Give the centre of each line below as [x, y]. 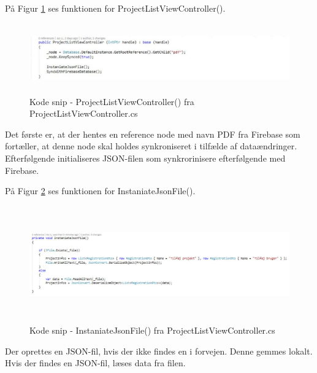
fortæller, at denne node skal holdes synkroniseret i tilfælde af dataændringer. [151, 146]
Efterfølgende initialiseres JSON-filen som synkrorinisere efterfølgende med [145, 158]
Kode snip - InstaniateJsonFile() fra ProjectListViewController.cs [152, 330]
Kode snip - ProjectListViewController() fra [112, 101]
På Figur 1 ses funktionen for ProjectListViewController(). [115, 8]
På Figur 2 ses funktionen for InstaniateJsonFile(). [100, 191]
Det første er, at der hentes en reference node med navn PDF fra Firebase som [153, 134]
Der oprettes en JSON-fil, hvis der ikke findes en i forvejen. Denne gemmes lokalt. [159, 351]
